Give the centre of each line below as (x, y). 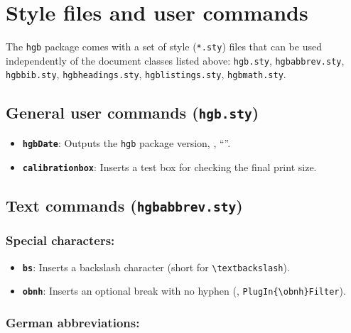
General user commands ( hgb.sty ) (133, 113)
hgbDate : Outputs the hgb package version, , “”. (126, 142)
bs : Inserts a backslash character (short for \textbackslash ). (156, 267)
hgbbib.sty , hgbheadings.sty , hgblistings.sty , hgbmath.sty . (146, 74)
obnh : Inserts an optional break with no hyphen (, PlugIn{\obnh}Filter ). (184, 291)
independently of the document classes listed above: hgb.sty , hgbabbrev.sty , (175, 60)
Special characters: (60, 240)
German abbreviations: (73, 322)
